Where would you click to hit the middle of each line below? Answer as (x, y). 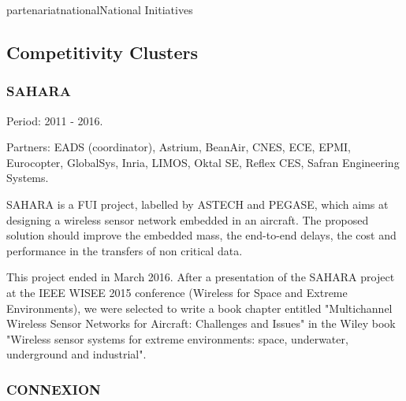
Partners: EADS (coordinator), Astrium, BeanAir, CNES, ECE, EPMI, (179, 147)
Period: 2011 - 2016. (55, 120)
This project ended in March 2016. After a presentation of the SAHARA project (201, 277)
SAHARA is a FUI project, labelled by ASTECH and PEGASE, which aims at (197, 204)
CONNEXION (54, 389)
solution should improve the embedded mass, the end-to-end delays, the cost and (201, 235)
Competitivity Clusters (102, 52)
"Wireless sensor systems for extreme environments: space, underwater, (177, 338)
